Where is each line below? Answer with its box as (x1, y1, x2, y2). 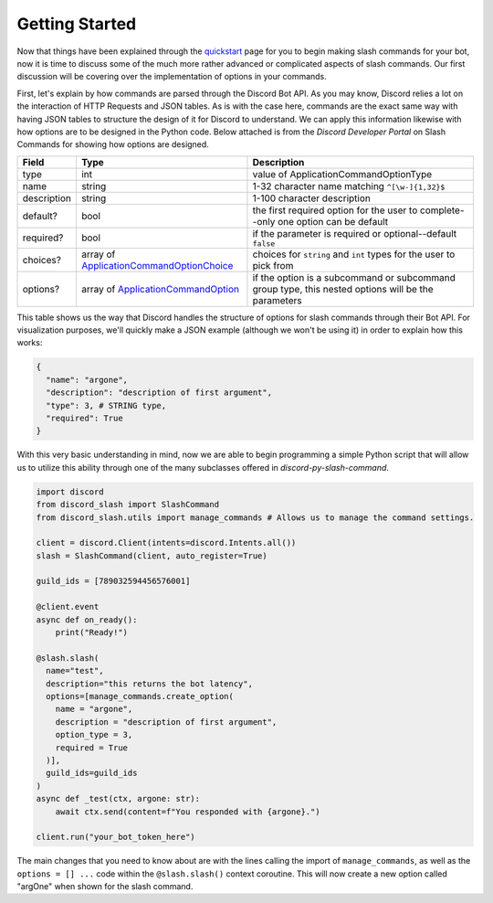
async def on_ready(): (36, 614, 138, 625)
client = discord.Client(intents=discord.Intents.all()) (36, 537, 297, 548)
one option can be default (277, 215, 389, 228)
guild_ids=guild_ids (46, 768, 138, 779)
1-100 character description (252, 192, 372, 205)
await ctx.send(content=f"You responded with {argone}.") (55, 806, 320, 817)
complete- (419, 204, 465, 217)
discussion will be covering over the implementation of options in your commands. (16, 71, 328, 82)
